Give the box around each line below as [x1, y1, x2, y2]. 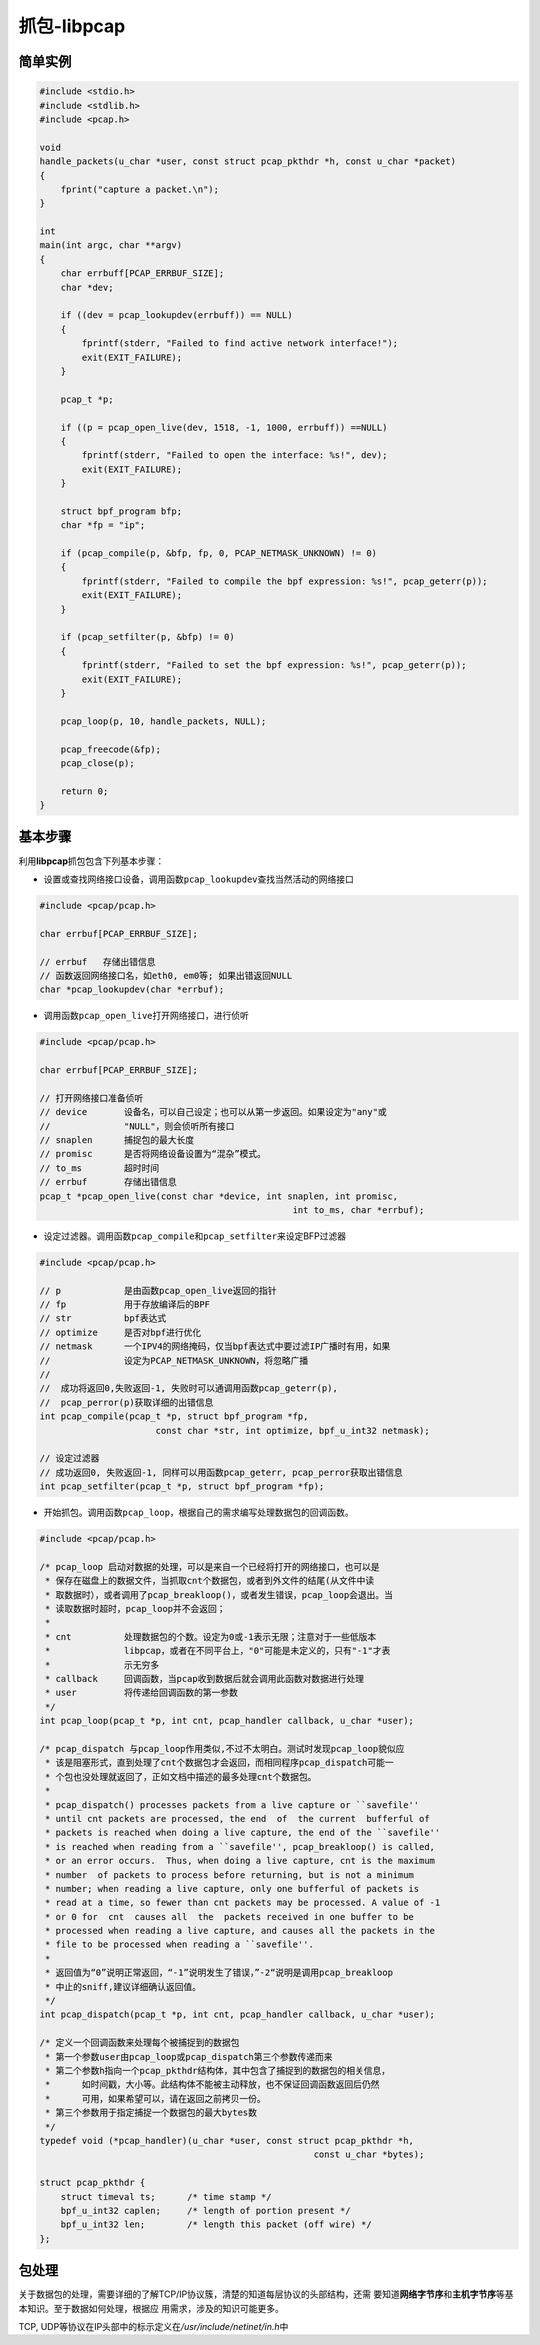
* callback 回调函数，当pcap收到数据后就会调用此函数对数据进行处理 [45, 1673, 365, 1685]
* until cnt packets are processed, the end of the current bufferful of [45, 1813, 430, 1824]
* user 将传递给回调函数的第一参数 [45, 1687, 239, 1699]
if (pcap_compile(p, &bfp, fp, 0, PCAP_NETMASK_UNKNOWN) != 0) [60, 548, 378, 559]
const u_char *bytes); [313, 2149, 425, 2160]
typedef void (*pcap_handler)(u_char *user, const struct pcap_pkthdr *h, [39, 2135, 415, 2146]
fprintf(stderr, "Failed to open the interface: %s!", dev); [81, 450, 388, 461]
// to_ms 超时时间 [39, 1162, 160, 1174]
